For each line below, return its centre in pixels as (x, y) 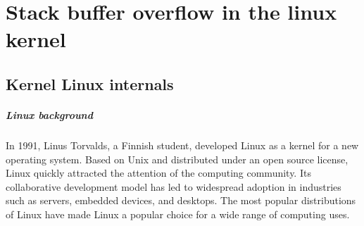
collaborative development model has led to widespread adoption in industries (174, 186)
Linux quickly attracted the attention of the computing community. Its (158, 173)
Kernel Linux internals (90, 83)
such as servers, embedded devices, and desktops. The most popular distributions (181, 200)
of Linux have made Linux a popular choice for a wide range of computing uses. (178, 214)
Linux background (49, 114)
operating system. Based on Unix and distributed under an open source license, (177, 159)
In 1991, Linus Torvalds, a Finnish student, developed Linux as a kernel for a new (182, 145)
